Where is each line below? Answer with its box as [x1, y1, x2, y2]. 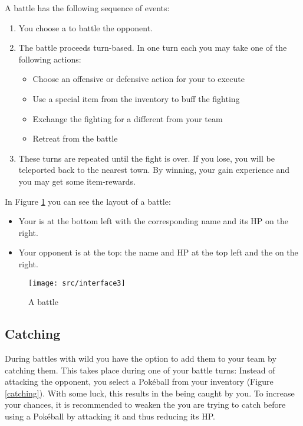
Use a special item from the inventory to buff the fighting [32, 92, 240, 104]
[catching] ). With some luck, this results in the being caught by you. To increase [5, 386, 295, 399]
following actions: [18, 53, 81, 65]
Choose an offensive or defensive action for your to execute [32, 73, 245, 85]
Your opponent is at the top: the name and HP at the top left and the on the [18, 246, 298, 258]
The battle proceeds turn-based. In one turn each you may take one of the [18, 41, 287, 54]
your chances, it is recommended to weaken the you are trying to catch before [5, 398, 286, 411]
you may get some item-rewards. [18, 175, 136, 187]
